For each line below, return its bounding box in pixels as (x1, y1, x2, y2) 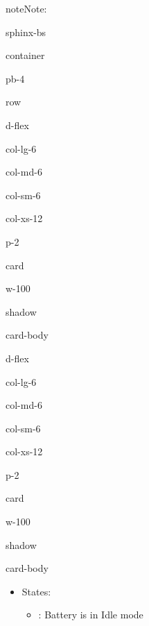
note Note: (6, 1, 47, 15)
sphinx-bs (6, 24, 46, 39)
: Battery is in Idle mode (38, 607, 143, 622)
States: (21, 584, 51, 598)
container (6, 48, 45, 62)
